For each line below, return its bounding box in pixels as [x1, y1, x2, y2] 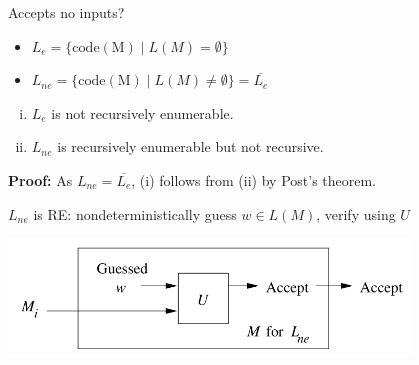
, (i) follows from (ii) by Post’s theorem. [131, 169, 377, 190]
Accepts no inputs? [8, 2, 125, 22]
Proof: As [8, 169, 73, 190]
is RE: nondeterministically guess [33, 203, 237, 224]
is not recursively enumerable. [51, 102, 234, 123]
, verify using [316, 203, 396, 224]
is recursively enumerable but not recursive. [57, 136, 324, 157]
